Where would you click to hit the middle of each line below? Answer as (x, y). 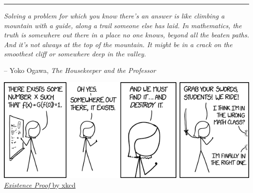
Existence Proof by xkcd (40, 184)
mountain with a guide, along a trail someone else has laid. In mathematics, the (123, 25)
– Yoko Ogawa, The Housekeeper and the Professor (80, 70)
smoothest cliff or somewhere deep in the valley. (75, 54)
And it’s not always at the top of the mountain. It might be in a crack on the (118, 44)
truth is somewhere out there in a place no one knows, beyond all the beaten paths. (126, 35)
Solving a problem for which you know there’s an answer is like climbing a (114, 16)
